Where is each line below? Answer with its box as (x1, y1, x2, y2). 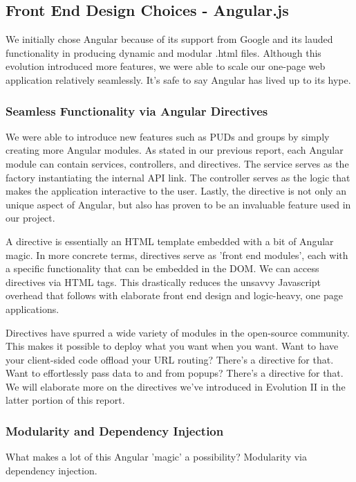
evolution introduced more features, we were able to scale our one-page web (6, 59, 326, 73)
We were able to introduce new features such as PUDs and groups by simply (6, 129, 330, 143)
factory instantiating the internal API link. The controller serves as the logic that (6, 170, 350, 184)
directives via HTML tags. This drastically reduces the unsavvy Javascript (6, 274, 321, 289)
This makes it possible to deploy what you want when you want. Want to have (6, 339, 339, 353)
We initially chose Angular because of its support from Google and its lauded (6, 32, 333, 46)
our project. (6, 211, 55, 225)
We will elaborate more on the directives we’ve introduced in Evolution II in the (6, 379, 346, 393)
